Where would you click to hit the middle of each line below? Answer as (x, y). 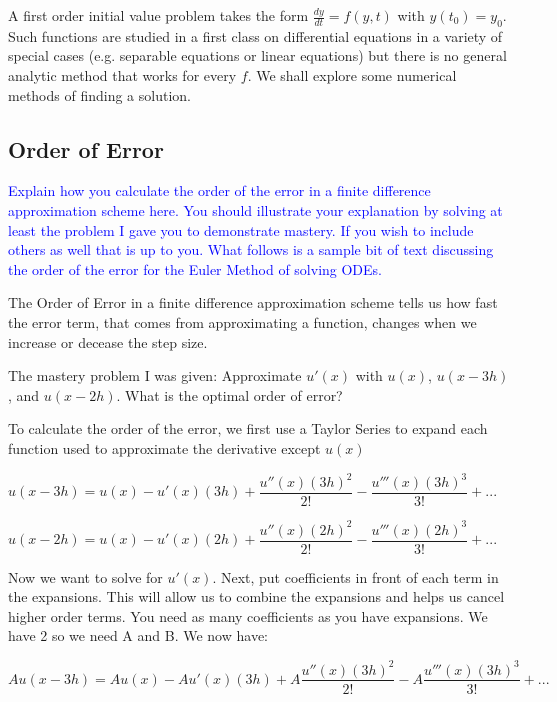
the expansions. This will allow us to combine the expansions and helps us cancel (256, 596)
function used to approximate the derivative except (164, 447)
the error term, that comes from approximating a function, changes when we (242, 321)
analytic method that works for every (122, 74)
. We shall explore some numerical (352, 74)
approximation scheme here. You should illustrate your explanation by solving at (255, 209)
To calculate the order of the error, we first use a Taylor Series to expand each (248, 428)
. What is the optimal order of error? (229, 394)
